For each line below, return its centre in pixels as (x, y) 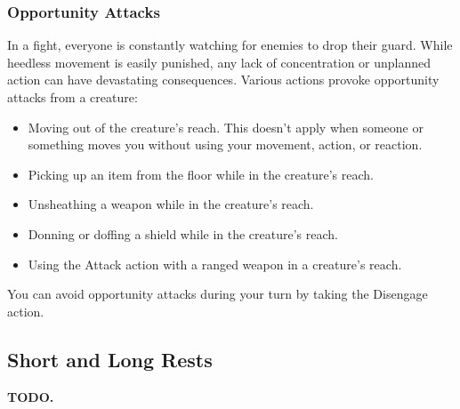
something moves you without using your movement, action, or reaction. (225, 144)
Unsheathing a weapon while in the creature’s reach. (171, 204)
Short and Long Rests (110, 359)
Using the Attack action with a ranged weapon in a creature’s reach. (215, 264)
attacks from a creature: (73, 97)
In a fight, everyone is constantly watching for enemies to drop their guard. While (230, 45)
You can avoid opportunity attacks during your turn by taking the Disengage (218, 294)
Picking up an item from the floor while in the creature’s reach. (201, 174)
